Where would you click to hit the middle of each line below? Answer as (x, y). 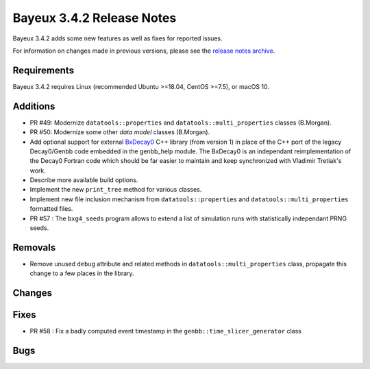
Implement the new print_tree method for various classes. (116, 190)
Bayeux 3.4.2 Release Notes (95, 18)
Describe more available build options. (84, 180)
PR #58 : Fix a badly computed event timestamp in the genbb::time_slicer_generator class (165, 331)
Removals (34, 247)
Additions (34, 106)
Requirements (44, 70)
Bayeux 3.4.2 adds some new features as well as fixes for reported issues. (118, 38)
